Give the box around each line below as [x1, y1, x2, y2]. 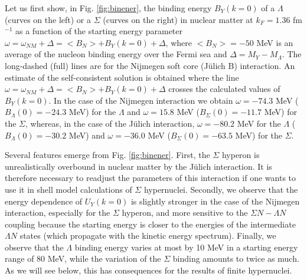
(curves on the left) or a [5, 13, 91, 25]
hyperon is [221, 149, 260, 161]
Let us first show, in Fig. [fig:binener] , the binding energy [5, 2, 212, 14]
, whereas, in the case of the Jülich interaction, [25, 117, 195, 129]
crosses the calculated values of [168, 83, 280, 95]
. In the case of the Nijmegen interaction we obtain [48, 94, 233, 106]
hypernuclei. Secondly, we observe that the [143, 183, 298, 195]
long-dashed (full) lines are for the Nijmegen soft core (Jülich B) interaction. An [5, 59, 295, 71]
